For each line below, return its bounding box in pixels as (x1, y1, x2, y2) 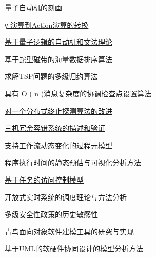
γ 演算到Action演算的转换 (5, 19, 89, 30)
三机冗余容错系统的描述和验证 (5, 123, 105, 133)
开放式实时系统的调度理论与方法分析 (5, 191, 127, 202)
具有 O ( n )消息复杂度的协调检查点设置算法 (5, 88, 152, 98)
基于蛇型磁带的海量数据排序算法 (5, 53, 112, 64)
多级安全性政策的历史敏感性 (5, 209, 98, 220)
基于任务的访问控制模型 (5, 174, 84, 185)
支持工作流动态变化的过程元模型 (5, 140, 112, 150)
